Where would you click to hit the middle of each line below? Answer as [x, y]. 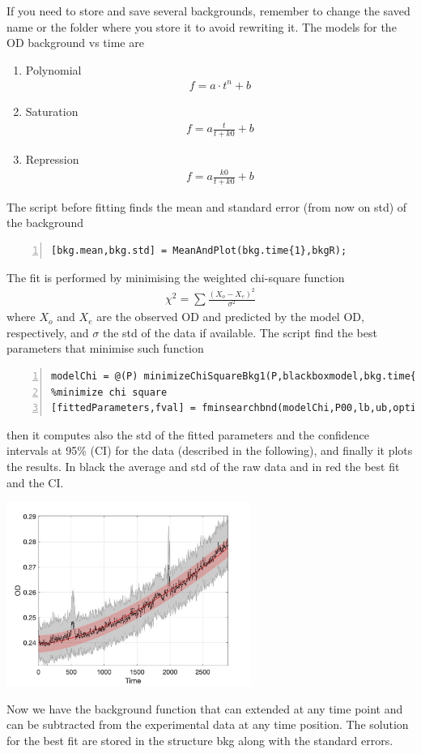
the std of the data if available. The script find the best [240, 332]
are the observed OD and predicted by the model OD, [230, 317]
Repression [52, 159]
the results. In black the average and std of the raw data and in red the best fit [203, 467]
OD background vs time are [75, 43]
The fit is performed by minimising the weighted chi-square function [176, 277]
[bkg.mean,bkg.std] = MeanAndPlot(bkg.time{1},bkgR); [199, 251]
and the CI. [35, 482]
